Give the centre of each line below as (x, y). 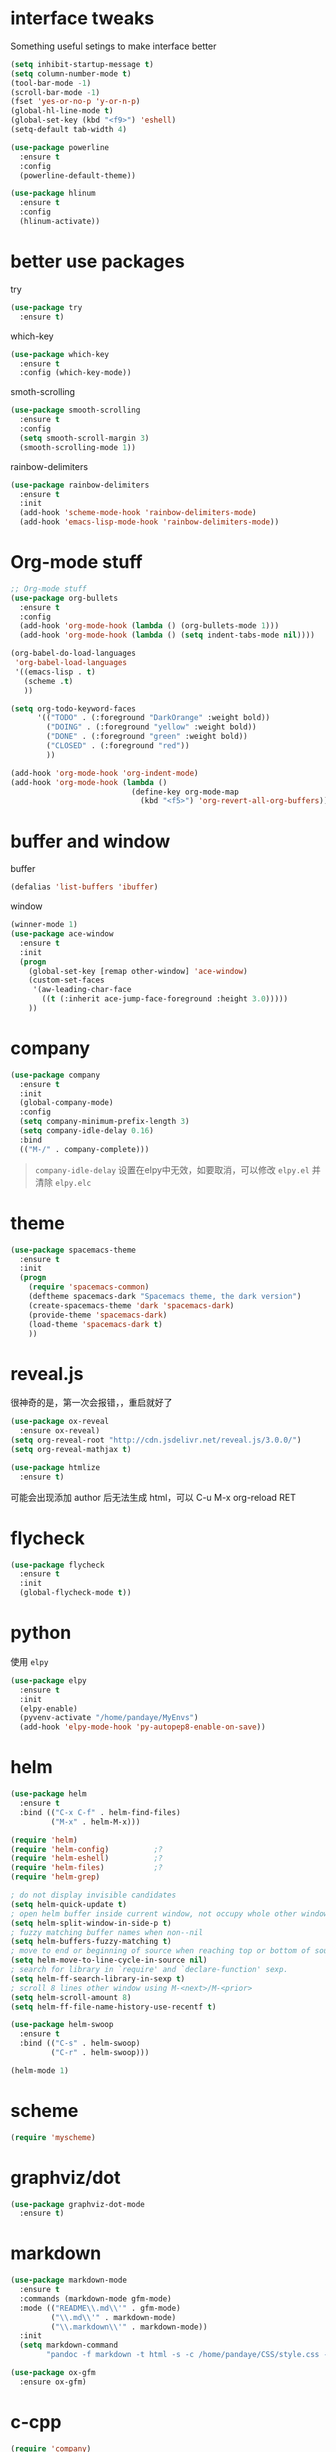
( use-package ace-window (62, 934)
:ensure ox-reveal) (60, 1431)
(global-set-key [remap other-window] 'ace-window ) (138, 971)
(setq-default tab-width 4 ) (69, 130)
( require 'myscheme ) (53, 2137)
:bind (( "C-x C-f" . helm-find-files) (100, 1812)
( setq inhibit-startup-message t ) (82, 64)
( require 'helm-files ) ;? (86, 1868)
